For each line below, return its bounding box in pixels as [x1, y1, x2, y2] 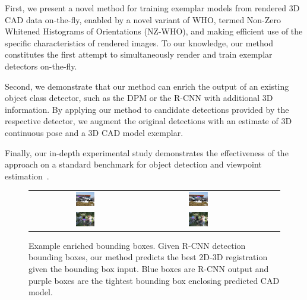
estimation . [5, 169, 49, 182]
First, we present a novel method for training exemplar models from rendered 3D [5, 2, 300, 14]
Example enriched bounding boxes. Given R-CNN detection [29, 239, 246, 251]
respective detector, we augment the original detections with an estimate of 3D [5, 115, 292, 127]
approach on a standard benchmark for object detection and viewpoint [5, 158, 262, 170]
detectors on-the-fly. [5, 59, 77, 72]
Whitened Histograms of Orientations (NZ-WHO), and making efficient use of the [5, 25, 303, 37]
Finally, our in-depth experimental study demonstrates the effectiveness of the [5, 146, 289, 159]
